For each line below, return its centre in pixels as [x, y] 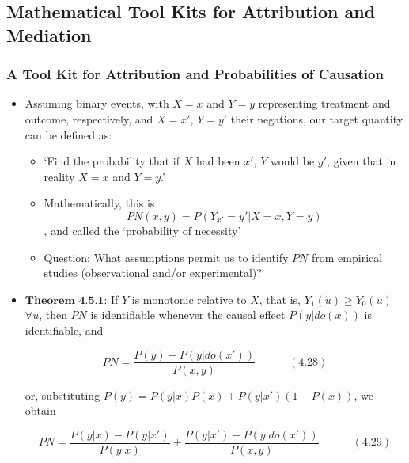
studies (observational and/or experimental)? [153, 273]
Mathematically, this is [99, 203]
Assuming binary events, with [97, 103]
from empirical [347, 257]
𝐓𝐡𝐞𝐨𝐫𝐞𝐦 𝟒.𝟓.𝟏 [64, 300]
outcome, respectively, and [89, 118]
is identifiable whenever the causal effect [188, 315]
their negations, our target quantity [317, 118]
